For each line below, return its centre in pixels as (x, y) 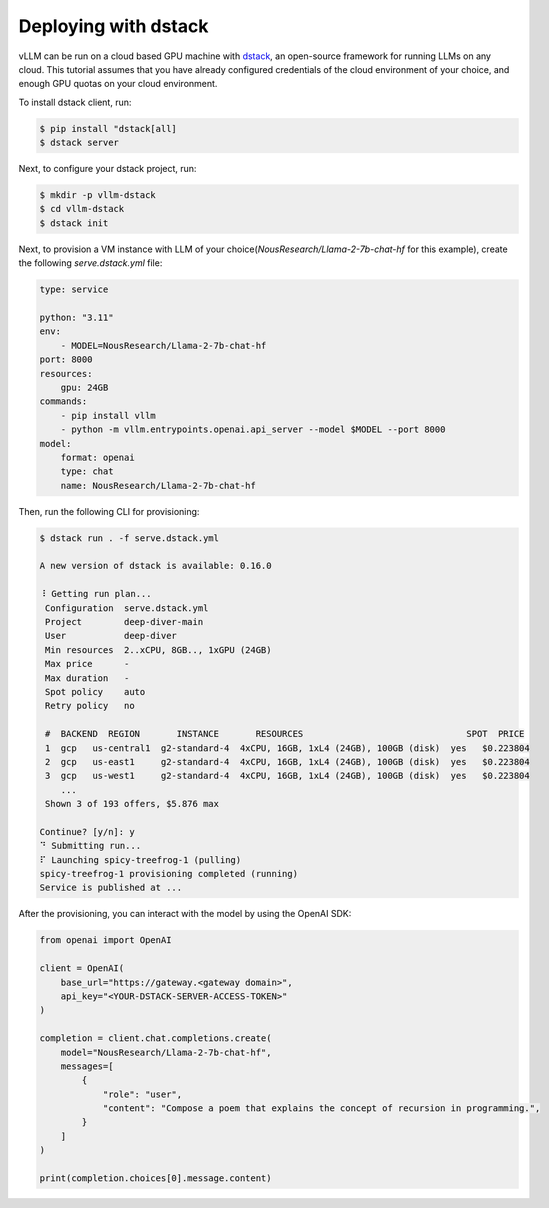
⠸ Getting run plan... (95, 594)
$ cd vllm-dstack (82, 209)
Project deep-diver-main (124, 621)
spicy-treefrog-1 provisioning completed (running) (169, 874)
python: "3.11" (76, 317)
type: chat (87, 471)
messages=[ (87, 1066)
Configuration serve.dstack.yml (127, 608)
